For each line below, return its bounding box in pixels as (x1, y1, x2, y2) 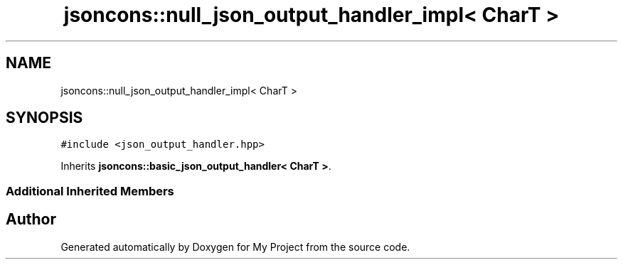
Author (6, 210, 56, 229)
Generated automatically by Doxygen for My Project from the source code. (60, 240, 410, 253)
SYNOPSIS (6, 109, 83, 127)
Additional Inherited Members (6, 183, 174, 198)
